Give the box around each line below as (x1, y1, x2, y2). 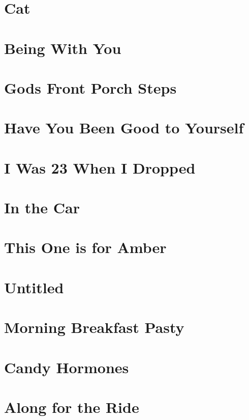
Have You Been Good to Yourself (4, 117, 244, 138)
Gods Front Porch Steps (4, 77, 177, 98)
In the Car (4, 197, 80, 218)
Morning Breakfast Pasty (4, 317, 184, 338)
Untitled (4, 276, 64, 297)
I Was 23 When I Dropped (4, 157, 196, 178)
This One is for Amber (4, 237, 167, 258)
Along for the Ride (4, 396, 139, 417)
